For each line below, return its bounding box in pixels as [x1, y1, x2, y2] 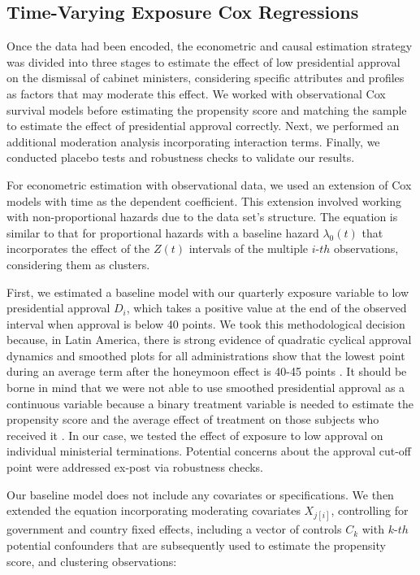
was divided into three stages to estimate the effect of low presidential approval [6, 53, 401, 70]
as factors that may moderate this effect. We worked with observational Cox [6, 85, 386, 102]
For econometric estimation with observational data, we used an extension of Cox [6, 176, 412, 193]
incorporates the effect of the [6, 240, 150, 257]
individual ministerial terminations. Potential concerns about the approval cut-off [6, 442, 412, 460]
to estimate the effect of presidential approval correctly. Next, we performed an [6, 117, 400, 134]
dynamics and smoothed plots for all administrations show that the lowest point [6, 346, 405, 364]
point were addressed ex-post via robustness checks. [6, 459, 264, 476]
